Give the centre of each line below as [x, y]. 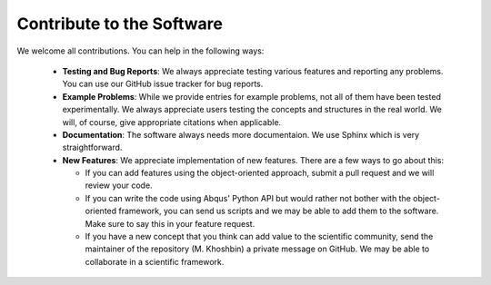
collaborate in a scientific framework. [155, 261]
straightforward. [92, 147]
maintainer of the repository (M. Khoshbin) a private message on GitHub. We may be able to [257, 249]
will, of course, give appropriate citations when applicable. [172, 122]
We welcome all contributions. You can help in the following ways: [140, 51]
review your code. [119, 185]
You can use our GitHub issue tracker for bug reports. [163, 84]
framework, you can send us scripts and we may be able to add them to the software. [279, 211]
